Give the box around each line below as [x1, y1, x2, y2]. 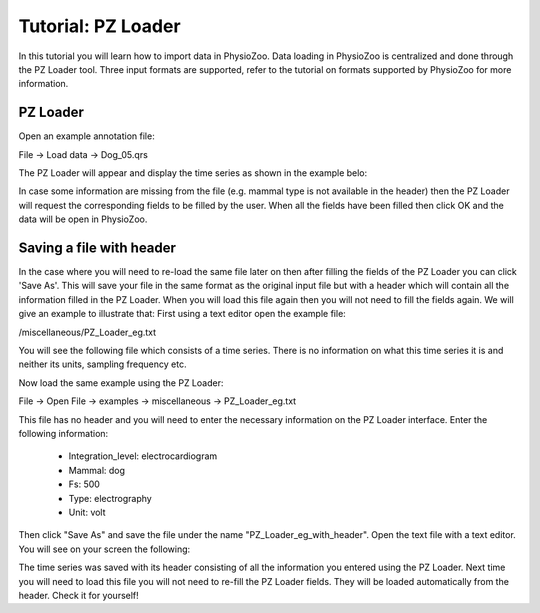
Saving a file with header [18, 240, 177, 256]
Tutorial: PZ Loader [18, 15, 181, 37]
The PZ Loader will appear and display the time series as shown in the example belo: [18, 167, 368, 179]
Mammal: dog [68, 464, 125, 476]
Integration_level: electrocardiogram [68, 450, 218, 462]
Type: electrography [68, 492, 152, 504]
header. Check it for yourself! [18, 589, 139, 601]
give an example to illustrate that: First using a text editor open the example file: [18, 308, 347, 320]
